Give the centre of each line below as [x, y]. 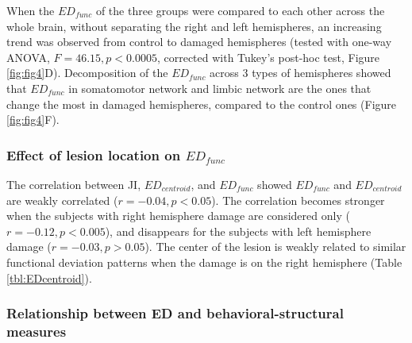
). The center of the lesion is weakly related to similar [275, 247]
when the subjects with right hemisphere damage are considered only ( [178, 216]
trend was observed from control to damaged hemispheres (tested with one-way [199, 42]
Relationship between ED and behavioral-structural [175, 313]
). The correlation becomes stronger [298, 200]
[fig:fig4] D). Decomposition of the [87, 73]
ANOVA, [28, 57]
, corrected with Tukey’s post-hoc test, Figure [268, 57]
